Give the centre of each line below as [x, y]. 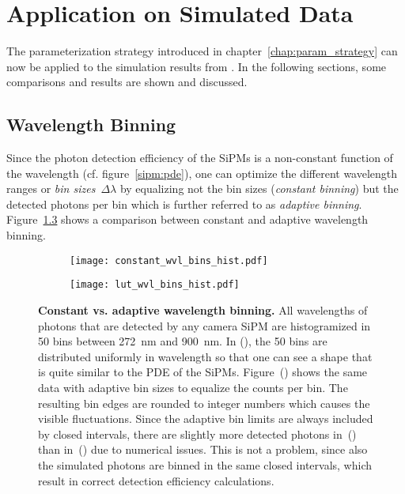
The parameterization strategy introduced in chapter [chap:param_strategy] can [202, 51]
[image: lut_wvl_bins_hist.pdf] [155, 285]
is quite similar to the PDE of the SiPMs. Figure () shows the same [203, 372]
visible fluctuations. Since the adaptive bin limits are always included [206, 419]
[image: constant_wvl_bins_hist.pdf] [169, 260]
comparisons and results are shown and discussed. [127, 82]
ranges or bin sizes [51, 189]
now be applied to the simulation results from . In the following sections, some [197, 66]
